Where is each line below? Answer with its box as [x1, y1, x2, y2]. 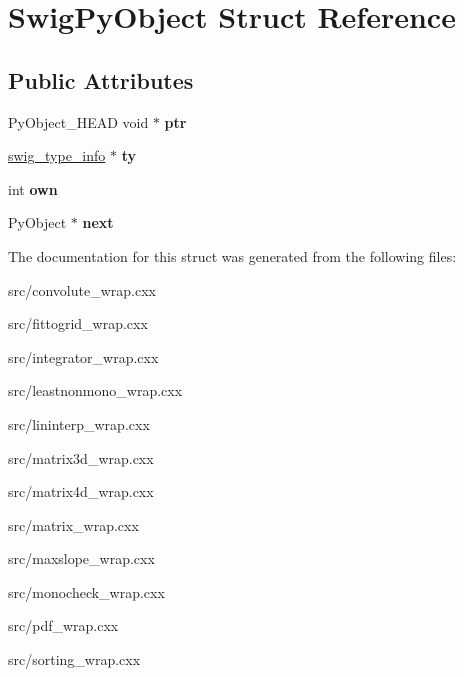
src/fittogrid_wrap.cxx [8, 313, 148, 334]
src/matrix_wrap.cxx [8, 514, 139, 535]
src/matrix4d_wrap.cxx [8, 481, 154, 502]
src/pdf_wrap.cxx [8, 615, 119, 636]
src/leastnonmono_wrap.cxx [8, 380, 183, 401]
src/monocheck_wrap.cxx [8, 581, 165, 602]
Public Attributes [8, 64, 194, 95]
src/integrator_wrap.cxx [8, 346, 159, 367]
